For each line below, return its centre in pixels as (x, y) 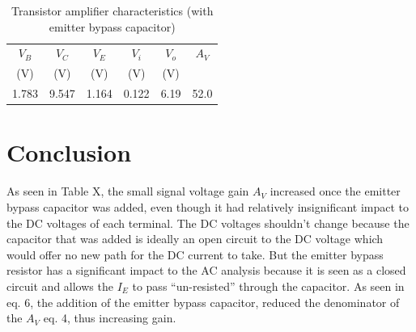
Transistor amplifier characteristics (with (112, 11)
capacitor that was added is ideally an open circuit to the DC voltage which (195, 239)
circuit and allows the (60, 286)
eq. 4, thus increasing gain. (110, 318)
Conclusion (69, 152)
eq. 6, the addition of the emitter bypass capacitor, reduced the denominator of (203, 302)
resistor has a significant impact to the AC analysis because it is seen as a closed (206, 270)
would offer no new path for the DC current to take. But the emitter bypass (195, 254)
